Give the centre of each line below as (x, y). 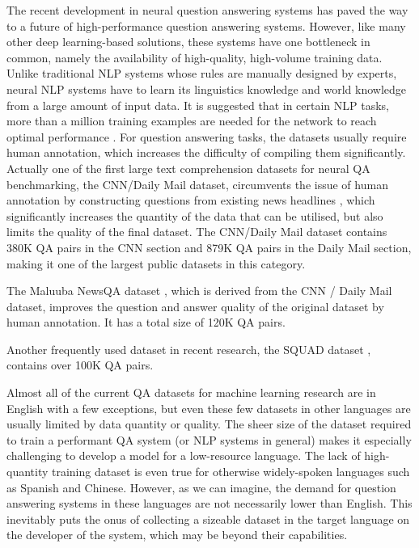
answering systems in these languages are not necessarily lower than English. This (209, 503)
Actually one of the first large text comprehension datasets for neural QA (188, 168)
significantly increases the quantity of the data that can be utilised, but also (195, 215)
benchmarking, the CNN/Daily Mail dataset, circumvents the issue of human (197, 184)
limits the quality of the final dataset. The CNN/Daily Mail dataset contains (197, 232)
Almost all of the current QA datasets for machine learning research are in (191, 392)
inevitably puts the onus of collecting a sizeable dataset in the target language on (208, 518)
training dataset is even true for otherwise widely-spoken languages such (231, 472)
